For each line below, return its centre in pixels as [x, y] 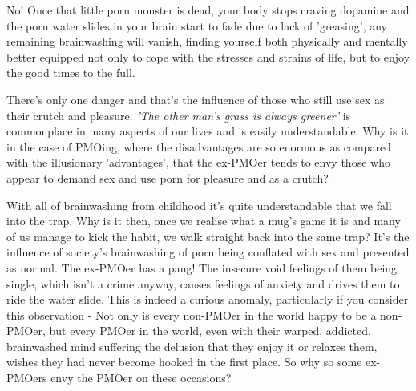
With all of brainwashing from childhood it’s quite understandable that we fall [199, 205]
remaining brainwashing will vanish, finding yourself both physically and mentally [207, 41]
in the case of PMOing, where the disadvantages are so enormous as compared [199, 146]
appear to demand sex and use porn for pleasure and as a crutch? [168, 177]
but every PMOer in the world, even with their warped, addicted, [210, 331]
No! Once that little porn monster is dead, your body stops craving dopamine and [208, 10]
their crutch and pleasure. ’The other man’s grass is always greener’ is [179, 115]
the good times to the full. [71, 73]
